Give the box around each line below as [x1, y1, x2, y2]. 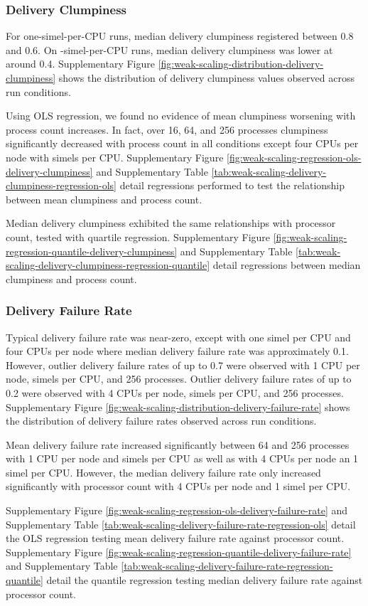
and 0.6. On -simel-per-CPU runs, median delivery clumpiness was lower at [6, 42, 333, 57]
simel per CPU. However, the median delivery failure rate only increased [6, 464, 321, 479]
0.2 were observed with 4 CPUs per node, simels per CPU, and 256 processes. [6, 385, 344, 400]
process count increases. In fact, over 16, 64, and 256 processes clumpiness [6, 122, 328, 137]
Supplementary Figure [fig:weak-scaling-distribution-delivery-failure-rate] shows [6, 399, 350, 414]
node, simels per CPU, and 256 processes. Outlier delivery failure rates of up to [6, 371, 352, 386]
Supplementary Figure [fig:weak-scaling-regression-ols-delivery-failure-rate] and [6, 503, 348, 518]
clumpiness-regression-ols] [6, 178, 117, 193]
